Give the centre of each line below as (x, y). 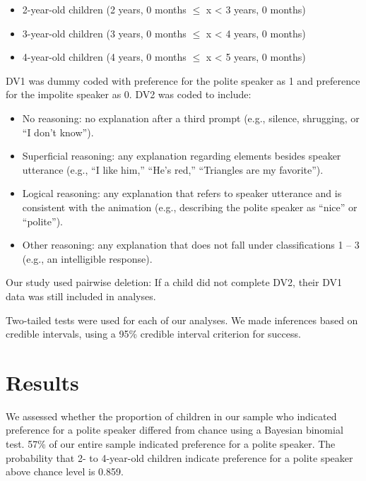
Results (42, 382)
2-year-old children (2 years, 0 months (104, 9)
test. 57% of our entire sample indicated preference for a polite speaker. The (171, 444)
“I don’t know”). (58, 132)
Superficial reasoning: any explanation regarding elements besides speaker (182, 156)
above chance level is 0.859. (65, 471)
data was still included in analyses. (81, 296)
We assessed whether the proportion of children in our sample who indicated (171, 416)
